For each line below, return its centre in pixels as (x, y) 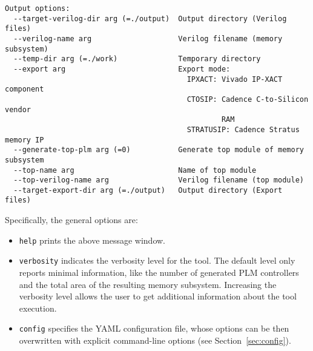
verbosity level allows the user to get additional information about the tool (158, 296)
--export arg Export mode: (122, 69)
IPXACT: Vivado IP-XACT (235, 79)
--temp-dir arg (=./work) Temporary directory (137, 59)
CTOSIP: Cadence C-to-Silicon (248, 99)
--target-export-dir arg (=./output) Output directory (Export (148, 190)
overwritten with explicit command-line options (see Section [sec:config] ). (155, 340)
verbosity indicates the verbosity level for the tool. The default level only (157, 260)
